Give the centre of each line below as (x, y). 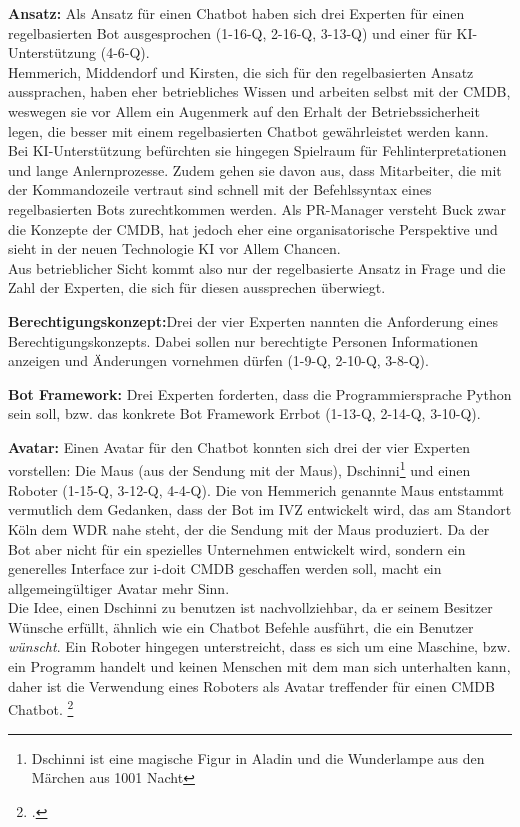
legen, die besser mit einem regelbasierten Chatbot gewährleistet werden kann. (248, 130)
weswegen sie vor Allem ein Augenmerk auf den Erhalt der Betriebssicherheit (244, 110)
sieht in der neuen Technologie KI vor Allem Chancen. (174, 248)
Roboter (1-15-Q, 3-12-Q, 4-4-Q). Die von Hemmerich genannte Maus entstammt (256, 489)
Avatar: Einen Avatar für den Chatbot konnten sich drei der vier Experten (239, 446)
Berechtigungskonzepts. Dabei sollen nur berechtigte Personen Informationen (243, 340)
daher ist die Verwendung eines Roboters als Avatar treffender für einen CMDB (251, 685)
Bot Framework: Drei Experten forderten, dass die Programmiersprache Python (260, 393)
